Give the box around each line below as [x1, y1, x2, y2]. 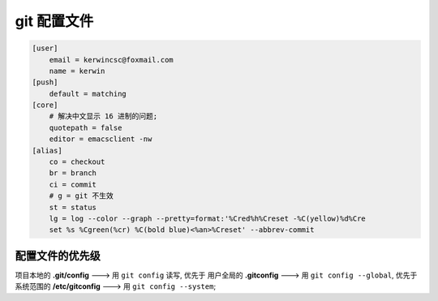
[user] [32, 44, 58, 53]
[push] [32, 78, 58, 87]
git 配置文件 [15, 12, 94, 30]
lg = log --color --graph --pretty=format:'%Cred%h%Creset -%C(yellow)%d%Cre [49, 214, 367, 223]
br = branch [49, 169, 97, 178]
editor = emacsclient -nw [49, 135, 152, 144]
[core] [32, 101, 58, 110]
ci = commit [49, 179, 97, 189]
